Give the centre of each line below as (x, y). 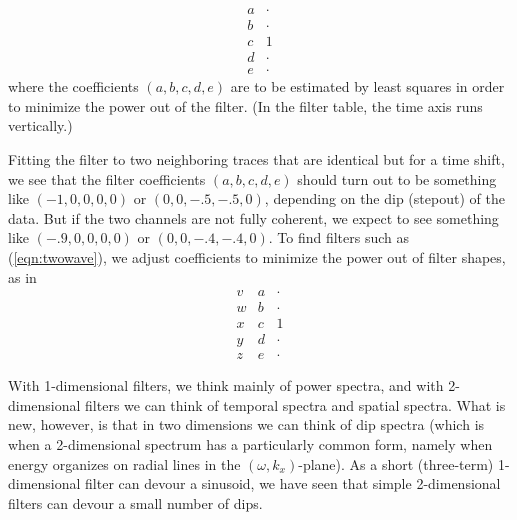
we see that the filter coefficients (107, 178)
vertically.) (40, 125)
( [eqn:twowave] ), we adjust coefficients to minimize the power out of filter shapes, (257, 256)
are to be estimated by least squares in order (367, 86)
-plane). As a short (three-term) (396, 463)
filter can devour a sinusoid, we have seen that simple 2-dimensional (293, 483)
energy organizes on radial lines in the (124, 463)
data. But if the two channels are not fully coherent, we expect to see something (253, 217)
